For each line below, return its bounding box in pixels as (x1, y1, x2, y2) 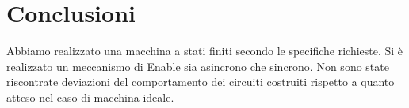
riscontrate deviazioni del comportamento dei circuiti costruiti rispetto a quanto (6, 73, 395, 90)
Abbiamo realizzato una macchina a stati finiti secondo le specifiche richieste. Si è (6, 43, 403, 59)
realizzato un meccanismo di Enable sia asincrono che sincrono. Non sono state (6, 58, 389, 74)
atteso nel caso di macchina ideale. (6, 88, 174, 105)
